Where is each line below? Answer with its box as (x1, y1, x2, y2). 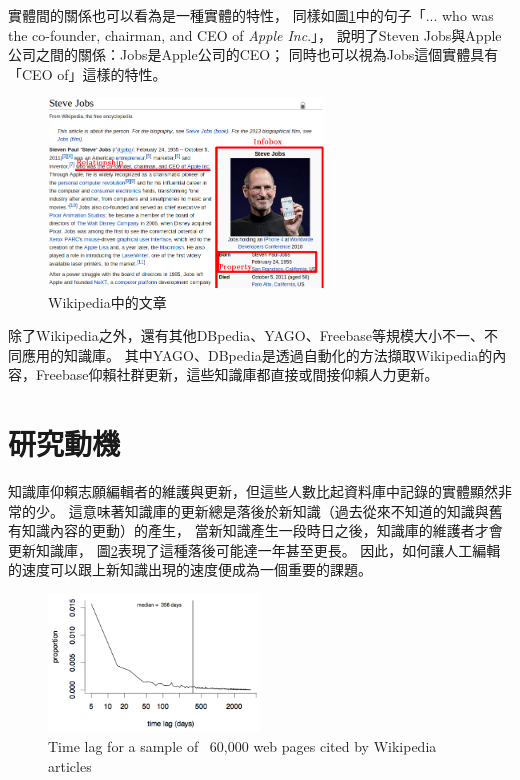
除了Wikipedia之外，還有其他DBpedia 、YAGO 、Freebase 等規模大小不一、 (8, 325, 485, 346)
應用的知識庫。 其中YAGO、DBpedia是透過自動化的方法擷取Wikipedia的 (21, 344, 493, 365)
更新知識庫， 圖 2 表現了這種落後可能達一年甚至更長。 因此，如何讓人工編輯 (8, 539, 501, 560)
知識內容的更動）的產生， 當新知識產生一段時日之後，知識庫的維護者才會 (21, 520, 503, 541)
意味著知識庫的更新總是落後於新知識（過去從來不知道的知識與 (82, 500, 489, 521)
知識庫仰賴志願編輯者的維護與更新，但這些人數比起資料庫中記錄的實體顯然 (8, 481, 498, 502)
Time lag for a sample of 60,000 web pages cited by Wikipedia (48, 736, 437, 757)
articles (48, 755, 92, 776)
